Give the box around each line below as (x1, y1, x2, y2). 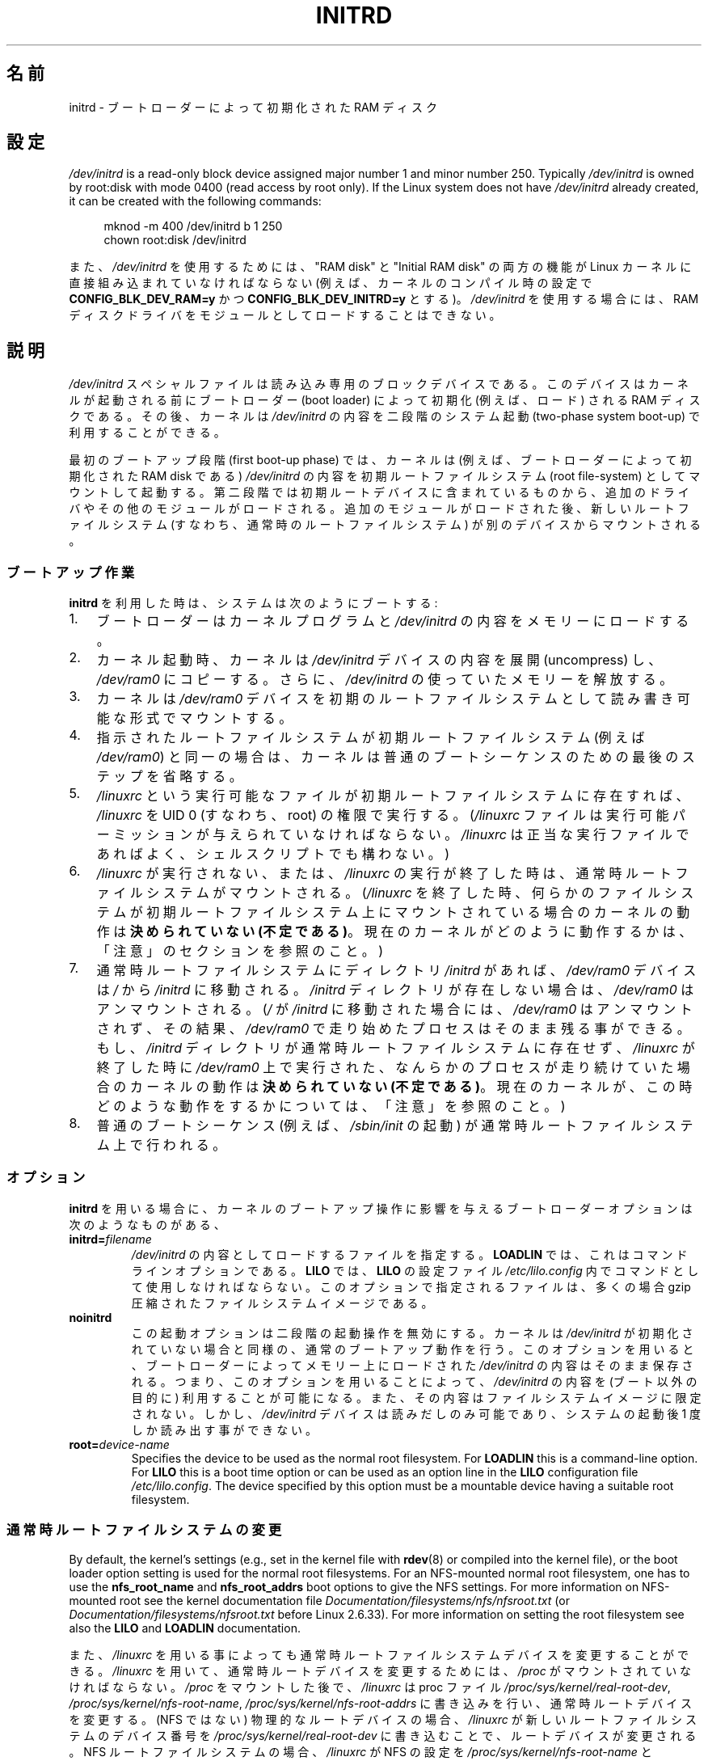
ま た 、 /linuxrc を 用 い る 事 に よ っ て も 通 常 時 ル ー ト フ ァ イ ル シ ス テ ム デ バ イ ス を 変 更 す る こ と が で (69, 1647, 689, 1662)
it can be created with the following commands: (69, 194, 322, 209)
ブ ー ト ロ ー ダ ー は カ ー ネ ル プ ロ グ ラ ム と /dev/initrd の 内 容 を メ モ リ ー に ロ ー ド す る (96, 613, 689, 630)
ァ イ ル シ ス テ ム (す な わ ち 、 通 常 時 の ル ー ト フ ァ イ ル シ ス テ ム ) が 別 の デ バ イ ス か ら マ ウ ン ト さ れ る (69, 517, 701, 532)
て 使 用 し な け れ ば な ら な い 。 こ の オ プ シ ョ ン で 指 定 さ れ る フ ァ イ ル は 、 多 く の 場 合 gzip (131, 1279, 691, 1294)
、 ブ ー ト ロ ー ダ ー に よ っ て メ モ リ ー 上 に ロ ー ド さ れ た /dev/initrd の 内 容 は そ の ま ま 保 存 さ (131, 1358, 693, 1372)
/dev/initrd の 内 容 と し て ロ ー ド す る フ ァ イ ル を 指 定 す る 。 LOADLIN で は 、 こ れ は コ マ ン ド (131, 1247, 688, 1261)
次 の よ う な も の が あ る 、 (69, 1217, 225, 1231)
